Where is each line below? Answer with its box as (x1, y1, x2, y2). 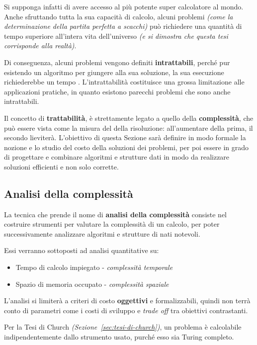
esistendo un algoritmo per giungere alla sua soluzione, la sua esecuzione (4, 67, 224, 77)
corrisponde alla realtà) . (4, 40, 77, 51)
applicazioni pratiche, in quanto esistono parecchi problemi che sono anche (4, 86, 231, 96)
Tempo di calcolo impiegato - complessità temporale (15, 262, 173, 272)
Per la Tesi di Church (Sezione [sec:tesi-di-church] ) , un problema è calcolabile (4, 322, 242, 332)
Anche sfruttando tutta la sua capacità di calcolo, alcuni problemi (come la (4, 11, 233, 21)
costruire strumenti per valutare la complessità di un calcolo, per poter (4, 219, 220, 229)
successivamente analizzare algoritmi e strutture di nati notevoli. (4, 228, 200, 239)
